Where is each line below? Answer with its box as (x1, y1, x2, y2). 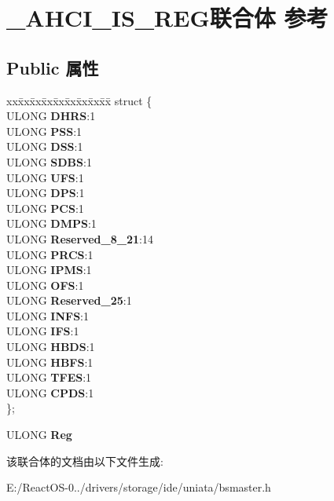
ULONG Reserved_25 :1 (6, 292, 132, 309)
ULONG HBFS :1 (6, 353, 94, 370)
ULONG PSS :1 (6, 123, 83, 139)
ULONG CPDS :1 (6, 384, 94, 400)
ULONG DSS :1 (6, 138, 83, 155)
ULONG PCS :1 (6, 199, 84, 216)
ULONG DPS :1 (6, 185, 85, 201)
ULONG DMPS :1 (6, 215, 97, 232)
